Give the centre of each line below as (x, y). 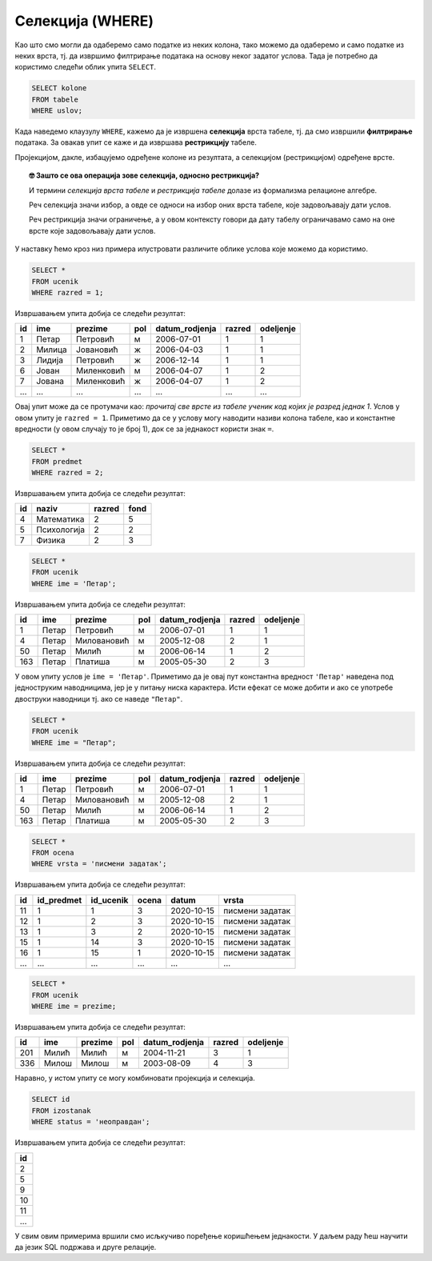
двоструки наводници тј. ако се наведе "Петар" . (99, 699)
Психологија (61, 530)
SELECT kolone (59, 88)
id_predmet (60, 900)
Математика (60, 519)
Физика (51, 540)
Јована (50, 382)
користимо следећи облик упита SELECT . (85, 67)
